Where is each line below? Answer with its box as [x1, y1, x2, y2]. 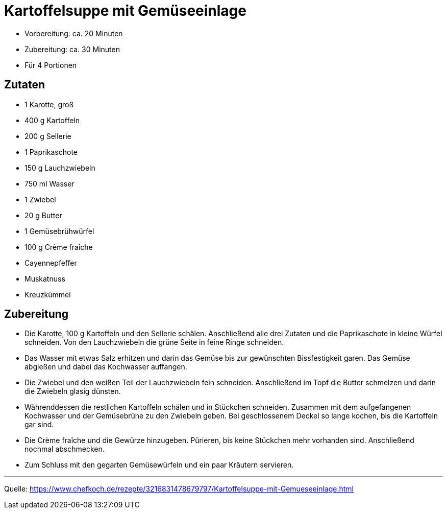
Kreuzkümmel [24, 290, 71, 299]
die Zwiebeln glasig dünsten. [24, 387, 121, 396]
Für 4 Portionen [24, 60, 77, 69]
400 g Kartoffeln [24, 115, 80, 125]
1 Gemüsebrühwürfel [24, 226, 94, 236]
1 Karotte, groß [24, 100, 74, 109]
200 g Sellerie [24, 131, 71, 141]
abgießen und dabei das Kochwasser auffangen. [24, 362, 187, 371]
